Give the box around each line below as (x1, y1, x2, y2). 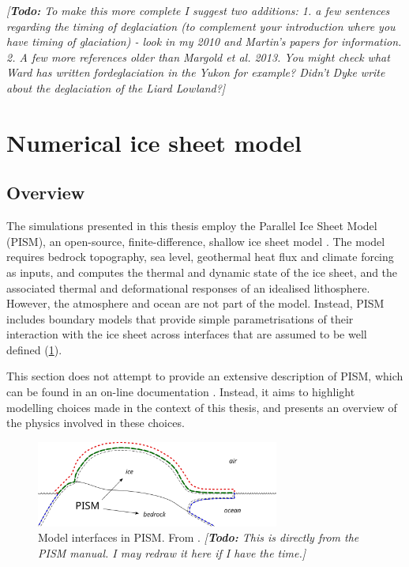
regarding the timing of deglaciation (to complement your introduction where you (6, 17, 396, 34)
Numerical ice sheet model (6, 126, 302, 158)
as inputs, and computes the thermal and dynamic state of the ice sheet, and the (6, 263, 398, 280)
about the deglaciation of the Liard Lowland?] (6, 79, 226, 96)
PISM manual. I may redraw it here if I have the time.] (38, 544, 306, 561)
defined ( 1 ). (6, 341, 62, 357)
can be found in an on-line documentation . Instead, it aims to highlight (6, 384, 355, 400)
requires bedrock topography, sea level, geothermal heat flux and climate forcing (6, 248, 394, 265)
